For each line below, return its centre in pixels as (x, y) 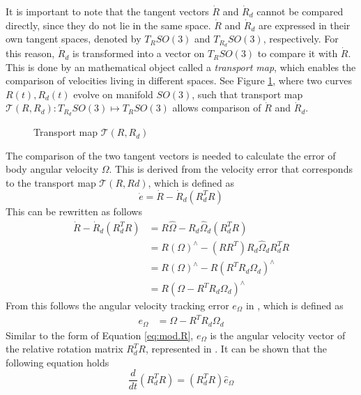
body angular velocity (52, 169)
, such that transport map (247, 94)
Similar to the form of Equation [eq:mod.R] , (100, 335)
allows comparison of (217, 108)
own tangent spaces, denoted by (74, 39)
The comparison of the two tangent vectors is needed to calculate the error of (171, 155)
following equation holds (57, 362)
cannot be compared (300, 11)
